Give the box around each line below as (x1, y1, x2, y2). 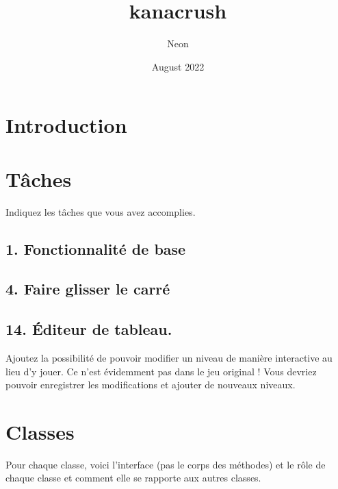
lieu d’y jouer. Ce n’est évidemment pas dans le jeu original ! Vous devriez (5, 364, 317, 378)
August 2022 (151, 59, 205, 73)
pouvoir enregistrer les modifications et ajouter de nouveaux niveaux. (5, 377, 296, 392)
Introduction (5, 111, 127, 139)
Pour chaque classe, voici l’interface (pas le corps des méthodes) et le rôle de (5, 457, 326, 471)
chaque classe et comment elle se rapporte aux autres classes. (5, 471, 261, 485)
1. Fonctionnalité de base (5, 238, 186, 259)
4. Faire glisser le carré (5, 278, 170, 299)
